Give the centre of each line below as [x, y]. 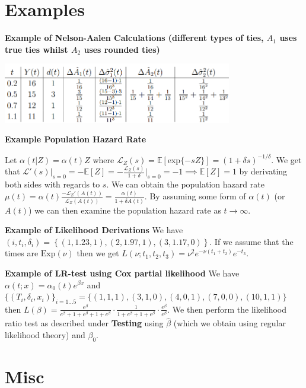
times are [22, 253]
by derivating [263, 171]
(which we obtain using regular [230, 323]
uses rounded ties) [122, 49]
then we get [98, 253]
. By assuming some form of [195, 196]
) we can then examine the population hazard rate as [125, 210]
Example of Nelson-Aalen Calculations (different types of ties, [134, 38]
